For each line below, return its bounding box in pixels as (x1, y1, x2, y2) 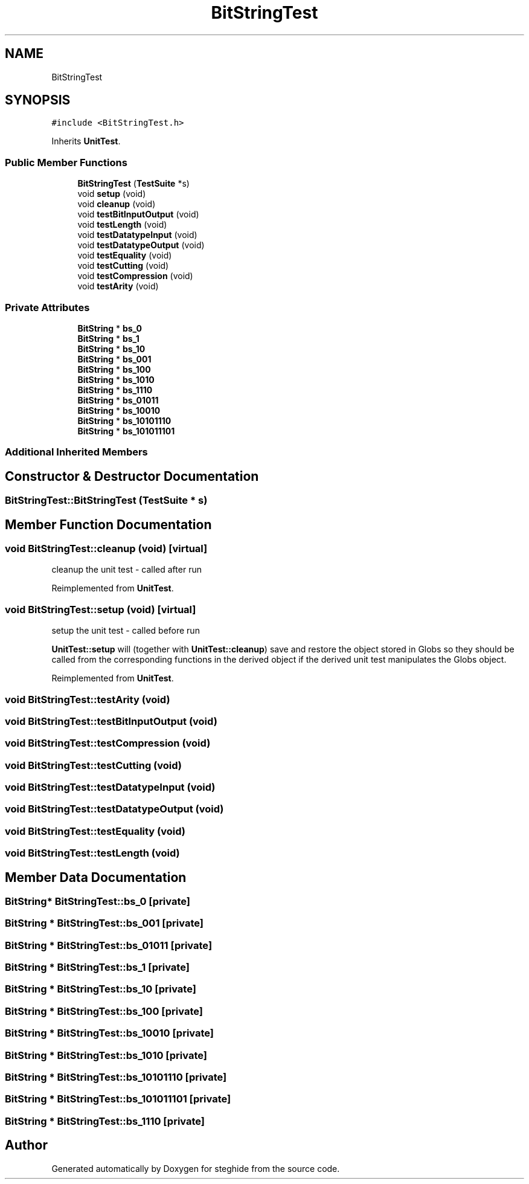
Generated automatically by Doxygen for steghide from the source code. (51, 1163, 340, 1174)
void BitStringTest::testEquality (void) (5, 825, 186, 837)
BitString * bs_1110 (77, 384, 153, 395)
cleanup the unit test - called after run (51, 564, 202, 575)
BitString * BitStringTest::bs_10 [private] (5, 983, 196, 996)
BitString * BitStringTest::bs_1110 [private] (5, 1115, 205, 1127)
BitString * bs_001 (77, 353, 152, 364)
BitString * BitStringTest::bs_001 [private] (5, 917, 204, 930)
